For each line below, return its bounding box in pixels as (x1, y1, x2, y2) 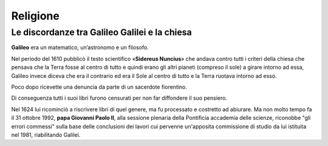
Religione (11, 9, 60, 23)
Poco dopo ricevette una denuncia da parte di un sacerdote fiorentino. (11, 83, 188, 91)
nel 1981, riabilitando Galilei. (11, 131, 81, 138)
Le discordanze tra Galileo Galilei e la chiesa (11, 27, 193, 38)
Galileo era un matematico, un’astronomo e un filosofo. (11, 44, 149, 51)
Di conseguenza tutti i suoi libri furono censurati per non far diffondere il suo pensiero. (11, 94, 228, 102)
